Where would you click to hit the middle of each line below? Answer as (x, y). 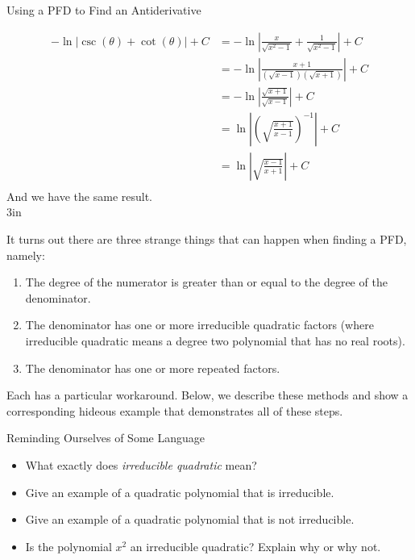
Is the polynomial (68, 546)
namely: (26, 255)
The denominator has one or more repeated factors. (153, 368)
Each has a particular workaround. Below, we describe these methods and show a (207, 395)
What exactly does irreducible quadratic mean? (141, 464)
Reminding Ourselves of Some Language (106, 438)
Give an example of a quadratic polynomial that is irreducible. (180, 492)
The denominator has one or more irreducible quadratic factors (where (199, 325)
